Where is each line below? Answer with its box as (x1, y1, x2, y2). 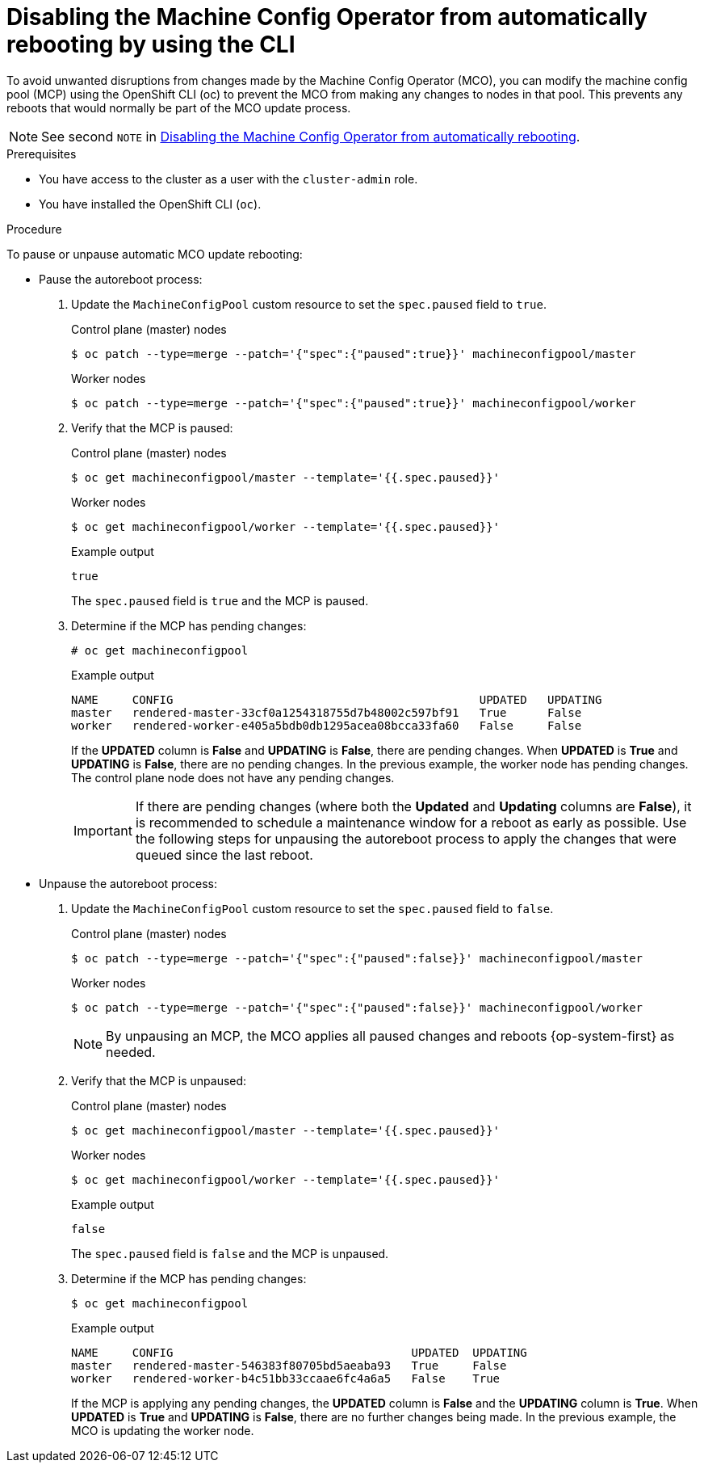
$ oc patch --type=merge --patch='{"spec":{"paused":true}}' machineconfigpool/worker (71, 396, 636, 410)
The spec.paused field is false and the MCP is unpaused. (71, 1246, 389, 1261)
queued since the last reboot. (135, 846, 313, 863)
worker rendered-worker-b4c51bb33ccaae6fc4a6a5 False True (71, 1371, 501, 1385)
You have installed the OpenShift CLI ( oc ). (39, 196, 262, 211)
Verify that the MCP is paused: (71, 420, 233, 435)
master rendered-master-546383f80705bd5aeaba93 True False (71, 1358, 507, 1372)
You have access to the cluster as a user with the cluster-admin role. (39, 171, 418, 186)
